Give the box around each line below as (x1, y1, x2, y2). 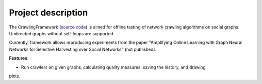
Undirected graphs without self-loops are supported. (9, 30, 115, 36)
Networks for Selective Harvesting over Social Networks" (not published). (9, 46, 157, 52)
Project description (9, 7, 88, 18)
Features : (9, 56, 29, 61)
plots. (9, 73, 20, 79)
